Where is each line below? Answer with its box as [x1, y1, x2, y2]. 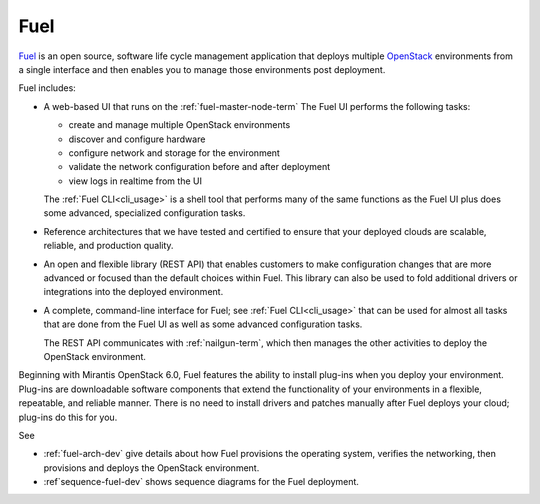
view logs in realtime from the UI [68, 175, 202, 187]
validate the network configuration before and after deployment [68, 161, 331, 173]
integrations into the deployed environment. [43, 286, 224, 298]
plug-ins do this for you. [18, 411, 118, 423]
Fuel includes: [18, 82, 77, 94]
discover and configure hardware [68, 133, 206, 145]
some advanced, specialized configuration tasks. [43, 207, 246, 219]
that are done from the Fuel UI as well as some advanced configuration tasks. [43, 318, 363, 330]
